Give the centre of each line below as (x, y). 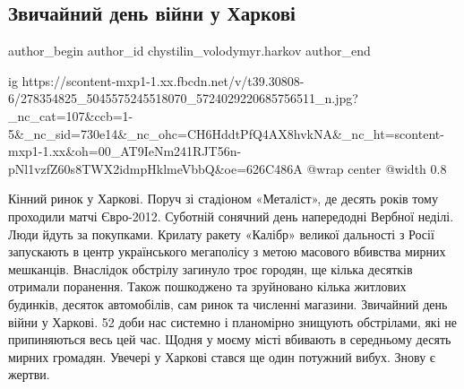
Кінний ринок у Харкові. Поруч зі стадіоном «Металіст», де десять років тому (223, 199)
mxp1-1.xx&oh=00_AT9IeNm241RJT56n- (125, 151)
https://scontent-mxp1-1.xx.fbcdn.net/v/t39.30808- (163, 80)
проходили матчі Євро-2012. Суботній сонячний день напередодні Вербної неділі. (231, 216)
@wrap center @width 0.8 (377, 168)
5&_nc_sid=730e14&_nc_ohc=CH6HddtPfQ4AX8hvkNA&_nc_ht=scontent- (226, 133)
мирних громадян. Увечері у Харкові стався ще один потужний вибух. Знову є (222, 356)
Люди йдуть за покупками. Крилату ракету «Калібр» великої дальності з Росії (221, 233)
